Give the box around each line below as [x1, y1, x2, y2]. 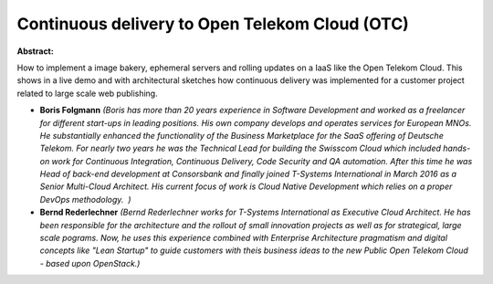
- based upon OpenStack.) [39, 258, 141, 268]
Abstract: [16, 46, 54, 57]
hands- [443, 142, 471, 154]
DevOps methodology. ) [39, 194, 131, 205]
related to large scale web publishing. [16, 88, 159, 99]
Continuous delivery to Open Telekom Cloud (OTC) [16, 14, 410, 34]
